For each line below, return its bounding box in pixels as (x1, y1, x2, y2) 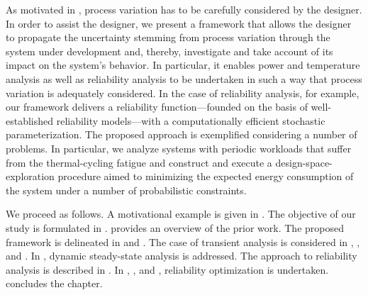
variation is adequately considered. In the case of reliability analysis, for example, (6, 85, 359, 100)
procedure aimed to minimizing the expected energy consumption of (57, 169, 354, 184)
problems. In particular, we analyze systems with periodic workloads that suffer (6, 140, 352, 155)
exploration (6, 169, 55, 184)
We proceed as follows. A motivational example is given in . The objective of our (6, 206, 356, 221)
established (6, 113, 54, 128)
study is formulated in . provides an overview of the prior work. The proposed (6, 220, 344, 235)
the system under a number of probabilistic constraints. (6, 182, 247, 197)
